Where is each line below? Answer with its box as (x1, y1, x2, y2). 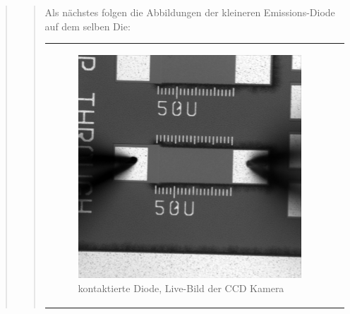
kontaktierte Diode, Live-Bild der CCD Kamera (78, 280, 284, 295)
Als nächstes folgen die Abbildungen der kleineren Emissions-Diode (44, 5, 335, 19)
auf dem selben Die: (44, 18, 131, 33)
